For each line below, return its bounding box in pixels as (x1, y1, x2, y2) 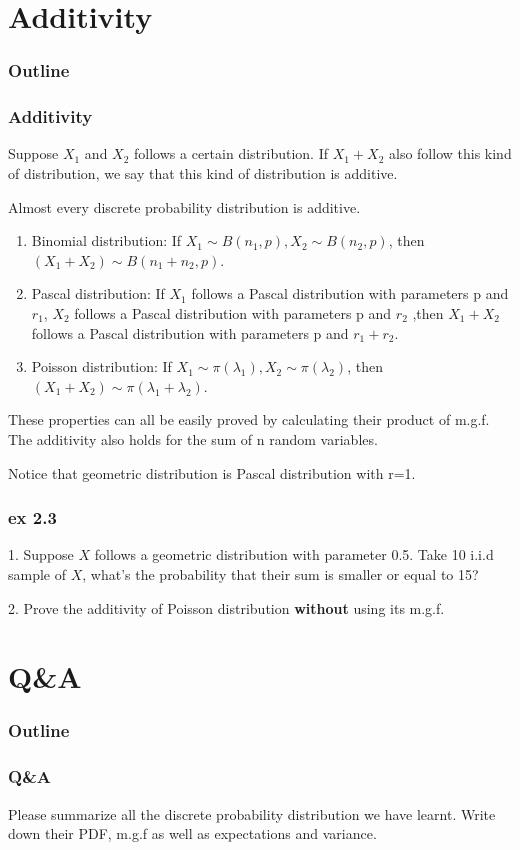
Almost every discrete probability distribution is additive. (8, 196, 361, 217)
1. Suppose (8, 544, 74, 565)
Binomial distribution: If (31, 230, 182, 251)
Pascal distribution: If (31, 283, 165, 304)
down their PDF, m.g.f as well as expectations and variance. (8, 823, 377, 844)
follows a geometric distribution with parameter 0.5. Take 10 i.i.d (94, 544, 494, 565)
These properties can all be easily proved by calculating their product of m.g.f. (8, 409, 490, 430)
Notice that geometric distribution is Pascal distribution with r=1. (8, 462, 416, 483)
